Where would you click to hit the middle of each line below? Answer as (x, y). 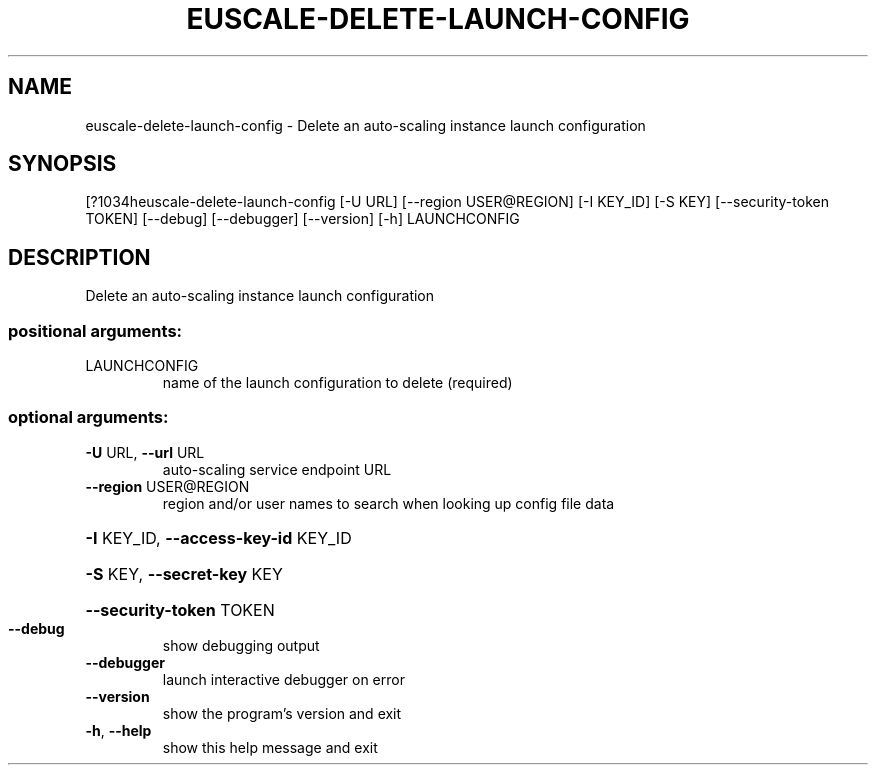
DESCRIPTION (79, 257)
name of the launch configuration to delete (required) (337, 383)
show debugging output (241, 645)
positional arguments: (95, 330)
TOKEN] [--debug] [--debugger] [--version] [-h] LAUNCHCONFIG (302, 219)
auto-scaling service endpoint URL (277, 469)
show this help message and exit (270, 747)
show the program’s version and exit (282, 713)
